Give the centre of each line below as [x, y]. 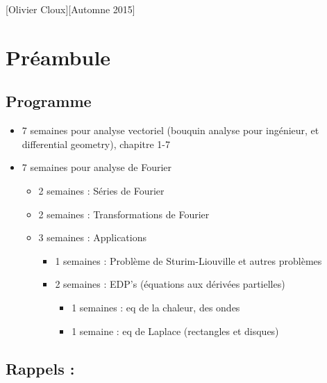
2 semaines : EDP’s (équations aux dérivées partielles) [170, 284]
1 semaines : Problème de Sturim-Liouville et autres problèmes [188, 260]
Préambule [58, 57]
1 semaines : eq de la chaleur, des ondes [156, 307]
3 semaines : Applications [92, 237]
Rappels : [40, 368]
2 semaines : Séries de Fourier [101, 190]
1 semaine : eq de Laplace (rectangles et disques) [175, 331]
